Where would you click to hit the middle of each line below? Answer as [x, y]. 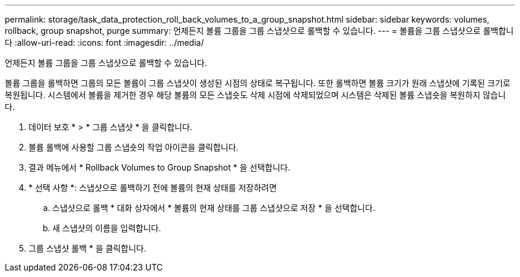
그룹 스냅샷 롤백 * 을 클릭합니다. [88, 248]
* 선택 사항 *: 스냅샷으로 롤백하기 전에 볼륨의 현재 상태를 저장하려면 [153, 188]
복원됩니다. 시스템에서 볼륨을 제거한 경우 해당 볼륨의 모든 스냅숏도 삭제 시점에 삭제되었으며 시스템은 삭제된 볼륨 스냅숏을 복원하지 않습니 [255, 95]
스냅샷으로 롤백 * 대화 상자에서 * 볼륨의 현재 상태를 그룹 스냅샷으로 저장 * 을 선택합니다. [214, 208]
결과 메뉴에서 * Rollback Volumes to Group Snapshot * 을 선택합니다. [159, 167]
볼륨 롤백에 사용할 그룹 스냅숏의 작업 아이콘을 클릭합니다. [134, 147]
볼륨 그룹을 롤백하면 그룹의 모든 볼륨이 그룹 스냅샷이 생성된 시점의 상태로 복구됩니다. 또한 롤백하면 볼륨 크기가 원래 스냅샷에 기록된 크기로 [258, 83]
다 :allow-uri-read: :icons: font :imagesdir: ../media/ [104, 43]
